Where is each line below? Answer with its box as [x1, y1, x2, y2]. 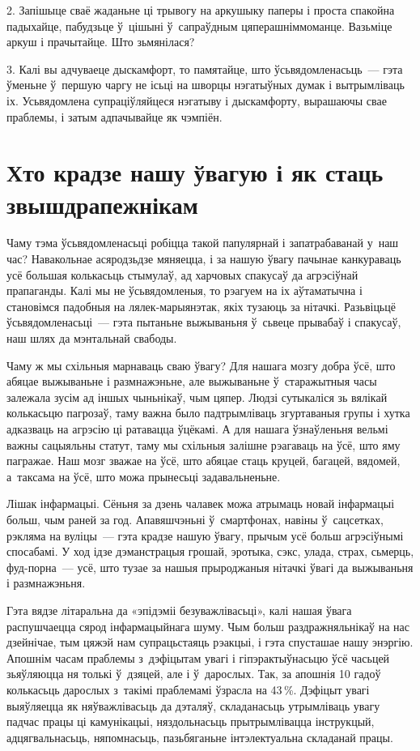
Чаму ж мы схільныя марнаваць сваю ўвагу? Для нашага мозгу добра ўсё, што [6, 356, 396, 373]
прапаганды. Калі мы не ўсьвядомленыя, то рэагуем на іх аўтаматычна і [6, 282, 363, 299]
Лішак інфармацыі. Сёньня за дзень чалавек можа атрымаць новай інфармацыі [6, 495, 395, 512]
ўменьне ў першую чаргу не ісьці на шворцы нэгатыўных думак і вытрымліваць [6, 76, 405, 93]
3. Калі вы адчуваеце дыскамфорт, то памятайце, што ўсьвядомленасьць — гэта [6, 60, 403, 77]
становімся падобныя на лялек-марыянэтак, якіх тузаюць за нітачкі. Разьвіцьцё [6, 297, 396, 314]
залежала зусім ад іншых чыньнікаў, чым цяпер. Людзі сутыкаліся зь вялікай [6, 388, 388, 405]
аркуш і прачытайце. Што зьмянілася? [6, 33, 195, 50]
